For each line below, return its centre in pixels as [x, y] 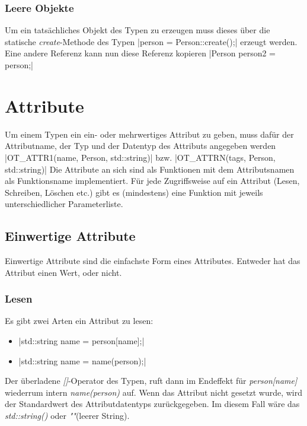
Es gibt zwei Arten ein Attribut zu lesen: [79, 321]
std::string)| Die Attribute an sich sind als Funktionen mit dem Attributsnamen [150, 169]
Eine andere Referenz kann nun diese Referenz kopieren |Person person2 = [140, 53]
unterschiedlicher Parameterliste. [64, 204]
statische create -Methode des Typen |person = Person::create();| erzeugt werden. [151, 41]
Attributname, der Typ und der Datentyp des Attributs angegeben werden [140, 146]
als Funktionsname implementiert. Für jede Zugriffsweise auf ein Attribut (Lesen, [152, 181]
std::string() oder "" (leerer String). [67, 416]
